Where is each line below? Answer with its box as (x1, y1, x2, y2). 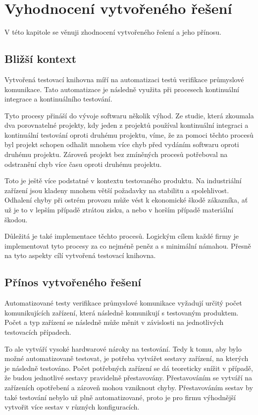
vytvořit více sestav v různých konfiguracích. (4, 402, 140, 412)
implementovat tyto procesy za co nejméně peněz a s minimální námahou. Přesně (4, 240, 251, 251)
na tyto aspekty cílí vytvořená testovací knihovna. (4, 250, 156, 260)
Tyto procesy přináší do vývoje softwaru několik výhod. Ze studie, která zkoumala (4, 110, 254, 120)
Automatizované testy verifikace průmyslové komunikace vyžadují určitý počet (4, 298, 242, 308)
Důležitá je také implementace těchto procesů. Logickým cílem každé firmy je (4, 231, 239, 241)
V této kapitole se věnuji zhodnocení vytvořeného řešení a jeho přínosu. (4, 27, 221, 37)
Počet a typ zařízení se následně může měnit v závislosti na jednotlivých (4, 317, 224, 327)
